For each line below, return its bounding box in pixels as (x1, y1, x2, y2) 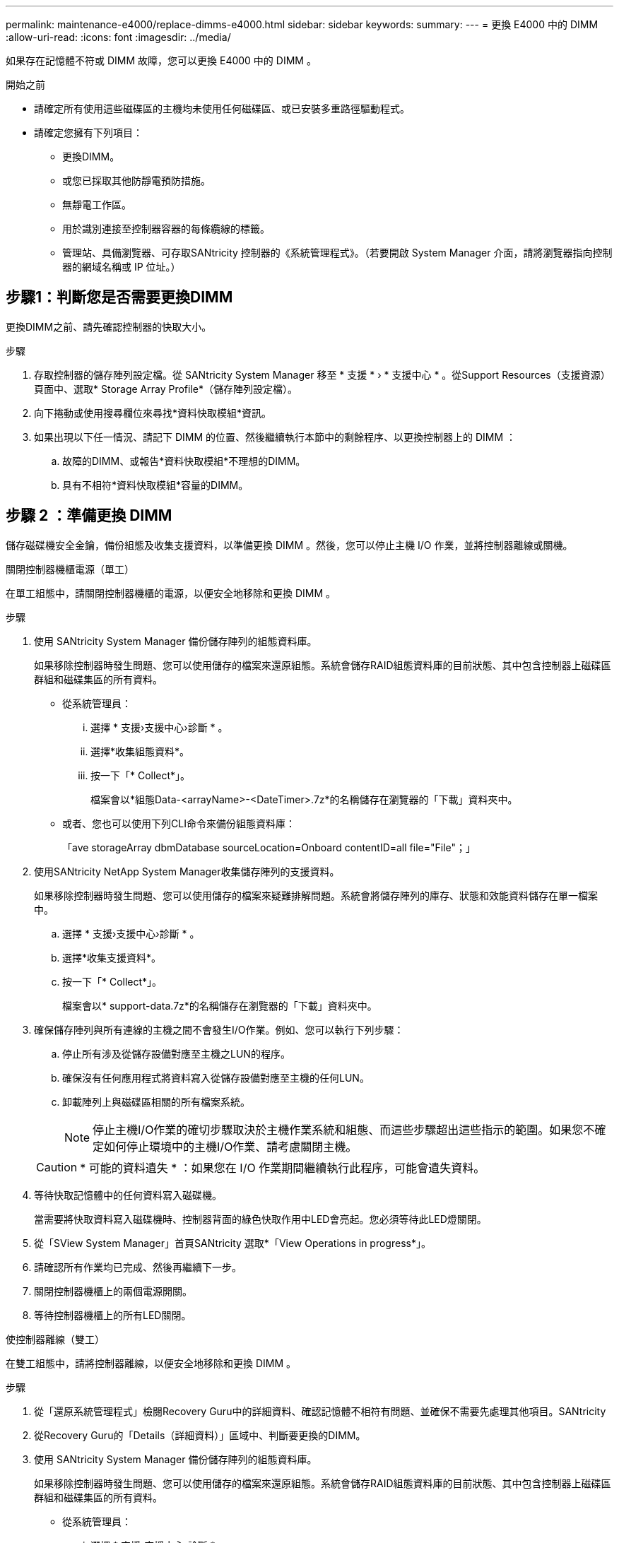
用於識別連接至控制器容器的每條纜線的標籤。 (62, 223, 270, 235)
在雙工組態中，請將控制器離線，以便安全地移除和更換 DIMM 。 (6, 1356, 297, 1369)
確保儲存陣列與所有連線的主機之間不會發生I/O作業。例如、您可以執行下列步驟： (34, 1023, 404, 1036)
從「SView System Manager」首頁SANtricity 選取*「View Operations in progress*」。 (34, 1236, 431, 1249)
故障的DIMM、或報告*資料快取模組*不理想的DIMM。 (62, 454, 306, 467)
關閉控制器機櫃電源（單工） (6, 562, 134, 575)
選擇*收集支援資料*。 (62, 951, 162, 964)
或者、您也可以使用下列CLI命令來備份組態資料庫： (62, 817, 295, 829)
